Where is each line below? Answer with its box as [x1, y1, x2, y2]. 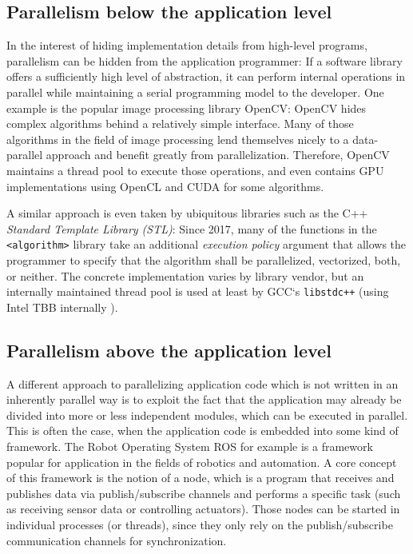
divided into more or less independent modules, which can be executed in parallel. [6, 406, 408, 423]
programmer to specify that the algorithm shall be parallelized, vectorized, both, [6, 251, 401, 268]
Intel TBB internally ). [6, 298, 118, 315]
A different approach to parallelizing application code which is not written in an [6, 375, 399, 392]
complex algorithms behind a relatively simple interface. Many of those [6, 115, 354, 132]
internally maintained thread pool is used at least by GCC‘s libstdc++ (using [6, 283, 389, 300]
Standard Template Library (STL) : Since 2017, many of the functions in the [6, 220, 377, 237]
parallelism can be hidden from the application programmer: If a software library [6, 52, 403, 69]
